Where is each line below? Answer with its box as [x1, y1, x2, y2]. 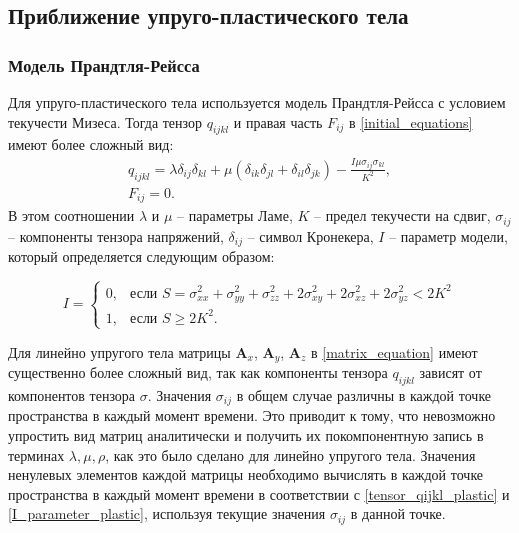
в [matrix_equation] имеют [311, 341, 478, 362]
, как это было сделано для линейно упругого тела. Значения [105, 444, 476, 465]
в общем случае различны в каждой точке [236, 385, 492, 406]
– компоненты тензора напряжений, [8, 225, 224, 246]
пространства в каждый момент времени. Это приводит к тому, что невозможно [8, 405, 496, 426]
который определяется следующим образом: [8, 246, 275, 267]
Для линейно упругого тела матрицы [8, 341, 231, 362]
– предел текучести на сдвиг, [314, 205, 491, 226]
